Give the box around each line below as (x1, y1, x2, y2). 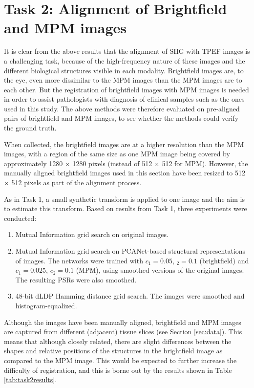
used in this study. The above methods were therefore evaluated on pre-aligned (4, 103, 240, 113)
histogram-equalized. (15, 300, 77, 310)
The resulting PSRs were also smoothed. (15, 274, 137, 284)
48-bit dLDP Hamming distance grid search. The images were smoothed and (15, 291, 245, 301)
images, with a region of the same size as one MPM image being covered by (4, 149, 230, 159)
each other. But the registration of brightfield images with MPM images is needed (4, 84, 249, 94)
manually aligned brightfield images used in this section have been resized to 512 (4, 168, 245, 178)
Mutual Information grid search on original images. (15, 229, 169, 239)
